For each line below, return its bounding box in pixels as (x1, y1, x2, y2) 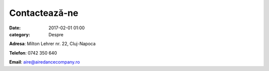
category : (9, 31, 30, 37)
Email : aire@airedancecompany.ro (9, 59, 80, 65)
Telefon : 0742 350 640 (9, 50, 57, 56)
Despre (48, 31, 64, 37)
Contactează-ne (9, 7, 79, 18)
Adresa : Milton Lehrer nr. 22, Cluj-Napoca (9, 41, 96, 47)
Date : (9, 25, 21, 31)
